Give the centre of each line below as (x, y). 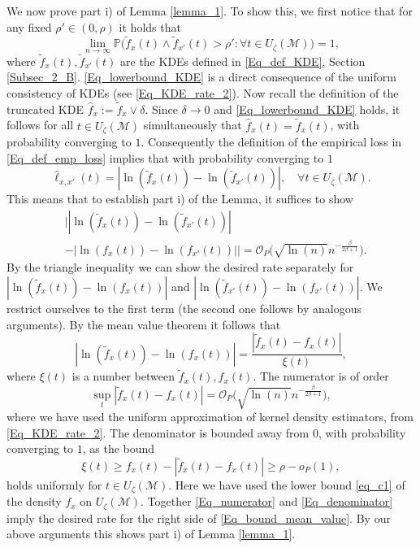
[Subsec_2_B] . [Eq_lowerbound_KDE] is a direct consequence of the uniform (201, 77)
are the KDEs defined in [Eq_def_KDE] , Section (243, 61)
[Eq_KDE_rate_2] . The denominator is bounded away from (158, 432)
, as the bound (119, 448)
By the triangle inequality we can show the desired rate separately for (180, 267)
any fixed (29, 26)
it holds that (150, 26)
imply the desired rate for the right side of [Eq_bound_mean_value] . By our (199, 518)
